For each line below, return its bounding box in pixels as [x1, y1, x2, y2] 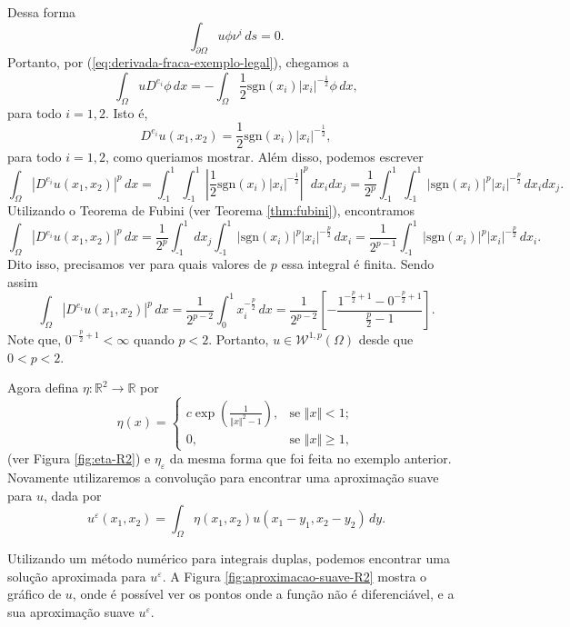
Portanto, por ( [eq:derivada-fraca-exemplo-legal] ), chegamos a [7, 53, 350, 72]
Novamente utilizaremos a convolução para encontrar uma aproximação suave [7, 468, 439, 487]
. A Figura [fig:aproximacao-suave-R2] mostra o [162, 566, 427, 585]
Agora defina [7, 378, 79, 397]
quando [134, 329, 175, 348]
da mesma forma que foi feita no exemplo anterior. [169, 449, 452, 468]
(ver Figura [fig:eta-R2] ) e [7, 449, 151, 468]
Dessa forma [7, 3, 76, 21]
